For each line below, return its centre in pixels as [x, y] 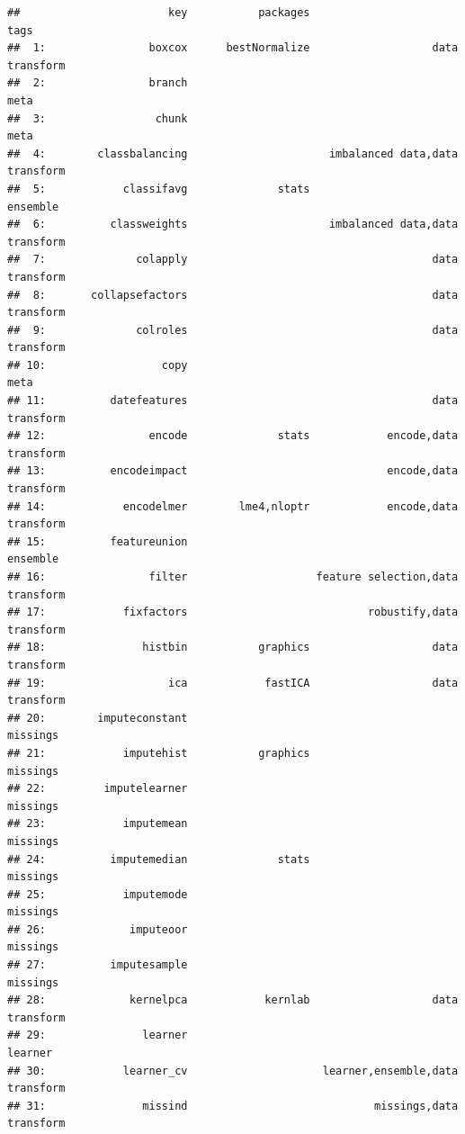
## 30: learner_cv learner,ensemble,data [233, 1071]
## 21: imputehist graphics [159, 753]
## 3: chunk [98, 118]
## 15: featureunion [98, 541]
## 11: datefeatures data [233, 401]
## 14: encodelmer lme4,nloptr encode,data [233, 506]
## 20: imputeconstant [98, 718]
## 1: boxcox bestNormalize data [233, 48]
